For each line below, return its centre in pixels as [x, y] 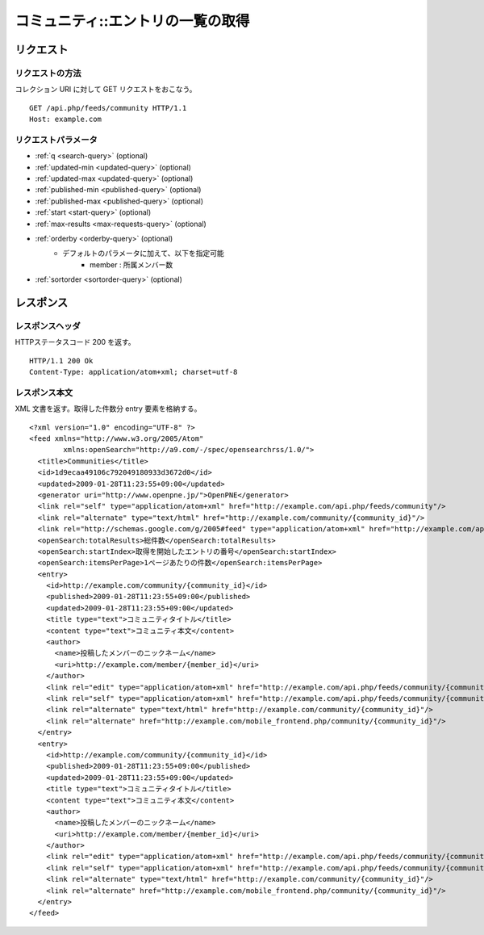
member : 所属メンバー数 [131, 264]
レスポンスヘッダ [48, 325]
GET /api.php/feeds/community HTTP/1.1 [108, 108]
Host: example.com [66, 119]
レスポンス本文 [44, 392]
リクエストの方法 [48, 73]
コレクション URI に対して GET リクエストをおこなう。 [106, 90]
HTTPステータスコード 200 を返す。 [75, 342]
